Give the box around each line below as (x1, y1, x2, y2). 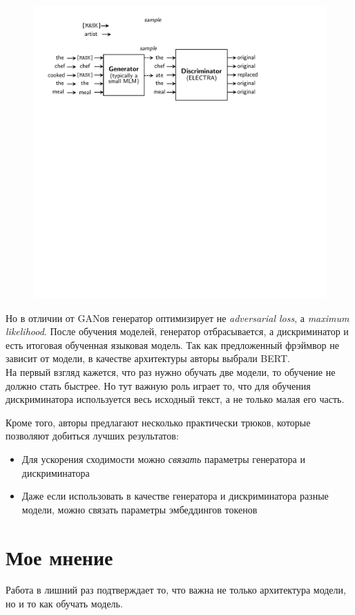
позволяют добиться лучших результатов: (6, 428, 179, 443)
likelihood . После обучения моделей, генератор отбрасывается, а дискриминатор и (6, 324, 349, 339)
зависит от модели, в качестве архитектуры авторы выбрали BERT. (6, 351, 290, 366)
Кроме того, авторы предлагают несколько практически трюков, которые (6, 415, 311, 429)
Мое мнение (6, 542, 113, 571)
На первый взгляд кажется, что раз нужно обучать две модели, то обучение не (6, 364, 336, 379)
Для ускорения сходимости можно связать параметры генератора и (21, 451, 305, 466)
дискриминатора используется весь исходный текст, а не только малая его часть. (6, 392, 345, 406)
